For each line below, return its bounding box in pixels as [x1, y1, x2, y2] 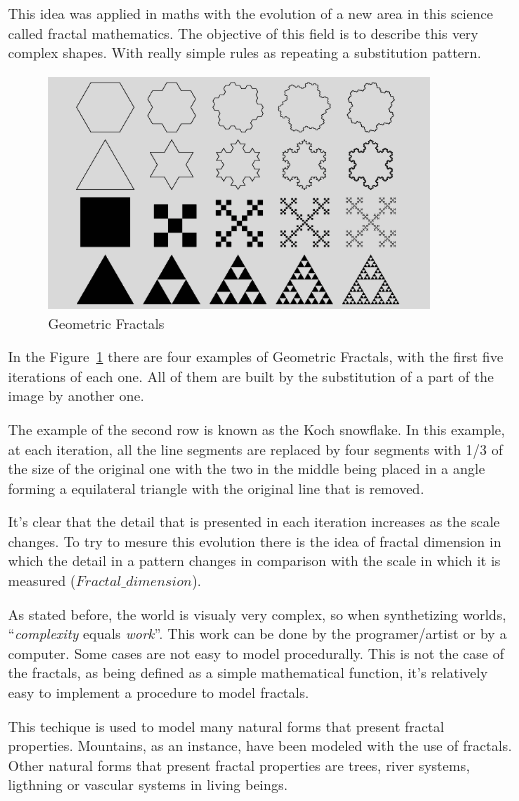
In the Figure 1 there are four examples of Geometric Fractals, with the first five [8, 346, 504, 367]
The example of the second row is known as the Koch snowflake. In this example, [8, 418, 505, 439]
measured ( [8, 570, 76, 591]
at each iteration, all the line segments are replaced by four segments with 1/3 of [8, 438, 503, 459]
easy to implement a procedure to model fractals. [8, 682, 309, 703]
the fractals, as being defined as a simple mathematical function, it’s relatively [8, 662, 488, 683]
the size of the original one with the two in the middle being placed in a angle [8, 458, 485, 479]
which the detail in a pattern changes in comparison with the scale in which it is [8, 550, 501, 571]
